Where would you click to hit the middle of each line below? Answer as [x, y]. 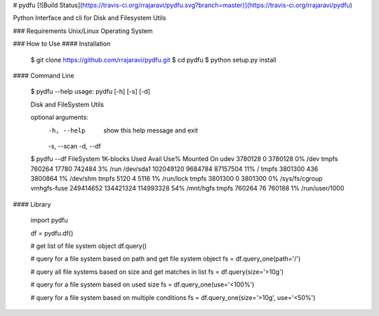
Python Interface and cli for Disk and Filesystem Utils [89, 18]
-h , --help [67, 130]
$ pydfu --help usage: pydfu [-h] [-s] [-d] [91, 92]
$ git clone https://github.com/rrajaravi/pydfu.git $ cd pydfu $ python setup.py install [153, 60]
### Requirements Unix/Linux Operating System [83, 31]
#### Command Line [44, 75]
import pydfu [49, 220]
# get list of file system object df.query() [89, 246]
